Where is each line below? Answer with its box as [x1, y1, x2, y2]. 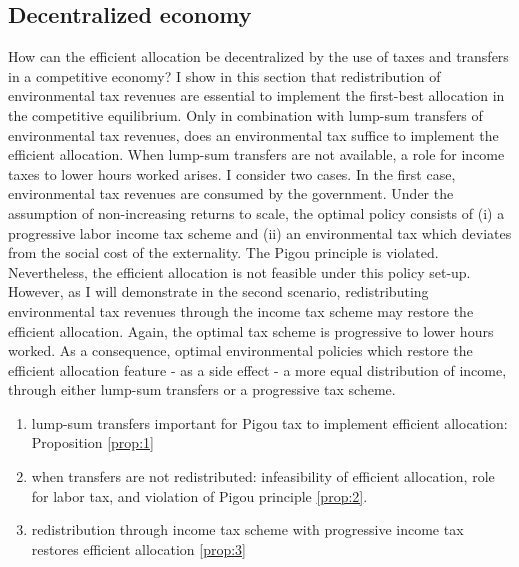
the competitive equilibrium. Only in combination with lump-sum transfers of [8, 104, 483, 125]
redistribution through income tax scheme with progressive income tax [31, 519, 464, 540]
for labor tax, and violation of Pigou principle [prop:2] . [31, 485, 368, 506]
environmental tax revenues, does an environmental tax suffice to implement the [8, 124, 499, 145]
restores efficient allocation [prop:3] [31, 538, 246, 559]
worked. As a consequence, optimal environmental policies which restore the [8, 340, 473, 361]
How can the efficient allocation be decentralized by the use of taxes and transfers [8, 46, 509, 67]
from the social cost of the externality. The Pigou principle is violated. [8, 242, 439, 263]
